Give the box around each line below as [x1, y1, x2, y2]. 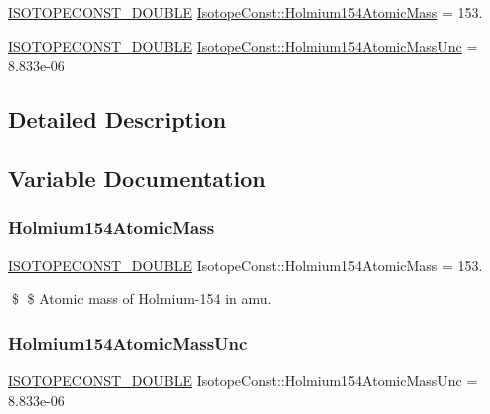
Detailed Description [8, 104, 227, 135]
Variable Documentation [8, 162, 266, 193]
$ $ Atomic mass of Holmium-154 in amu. [11, 288, 272, 309]
